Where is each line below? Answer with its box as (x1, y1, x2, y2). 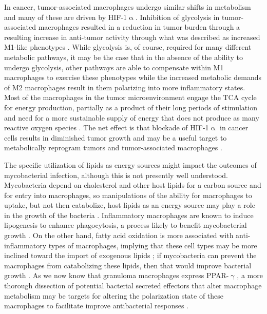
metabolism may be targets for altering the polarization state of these (4, 290, 224, 301)
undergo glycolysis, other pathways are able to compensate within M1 (4, 62, 224, 72)
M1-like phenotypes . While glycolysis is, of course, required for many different (4, 42, 252, 52)
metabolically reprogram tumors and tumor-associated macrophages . (4, 142, 222, 153)
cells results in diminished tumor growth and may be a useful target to (4, 132, 227, 143)
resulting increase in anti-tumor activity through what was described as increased (4, 31, 260, 42)
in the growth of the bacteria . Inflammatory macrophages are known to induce (4, 209, 254, 220)
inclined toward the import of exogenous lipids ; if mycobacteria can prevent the (4, 250, 257, 261)
